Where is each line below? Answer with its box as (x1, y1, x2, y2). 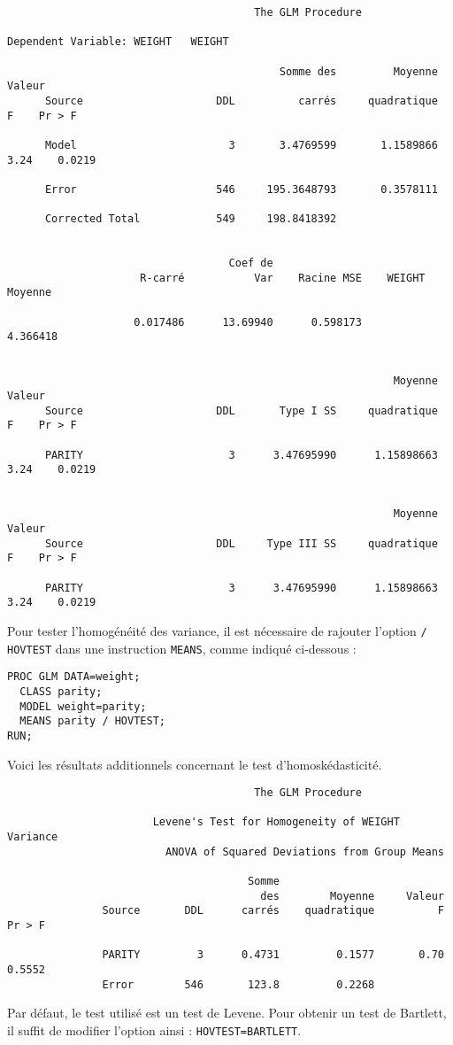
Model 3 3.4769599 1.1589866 (44, 138, 438, 151)
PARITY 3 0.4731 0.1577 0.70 (102, 948, 444, 962)
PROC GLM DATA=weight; (7, 670, 141, 684)
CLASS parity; (19, 685, 103, 698)
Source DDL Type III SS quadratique (44, 537, 438, 550)
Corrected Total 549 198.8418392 (44, 213, 337, 226)
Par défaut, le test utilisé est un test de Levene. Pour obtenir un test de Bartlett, (7, 1003, 447, 1022)
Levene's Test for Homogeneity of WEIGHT (152, 816, 400, 829)
